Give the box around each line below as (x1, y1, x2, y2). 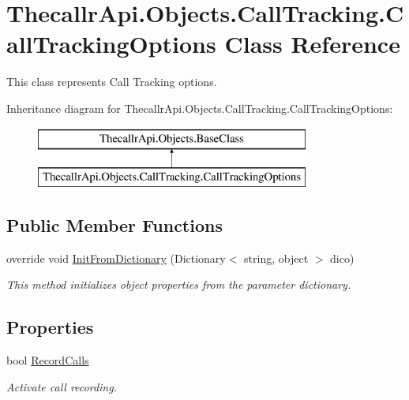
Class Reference (224, 28, 400, 60)
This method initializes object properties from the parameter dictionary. (6, 276, 351, 293)
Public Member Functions (6, 213, 223, 237)
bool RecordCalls (6, 352, 89, 368)
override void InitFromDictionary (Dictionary (6, 249, 226, 266)
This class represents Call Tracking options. (6, 73, 217, 90)
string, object (244, 249, 309, 266)
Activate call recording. (6, 378, 117, 394)
